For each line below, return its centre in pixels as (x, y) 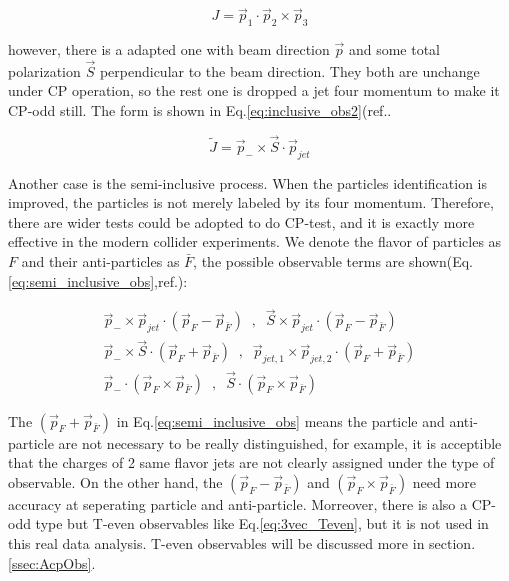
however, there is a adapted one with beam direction (169, 49)
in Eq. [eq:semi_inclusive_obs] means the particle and (280, 420)
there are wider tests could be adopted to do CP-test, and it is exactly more (241, 221)
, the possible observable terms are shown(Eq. (333, 261)
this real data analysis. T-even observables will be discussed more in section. (242, 542)
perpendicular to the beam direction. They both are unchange (289, 70)
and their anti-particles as (100, 261)
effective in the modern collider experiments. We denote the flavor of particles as (255, 241)
